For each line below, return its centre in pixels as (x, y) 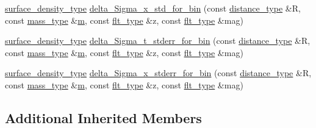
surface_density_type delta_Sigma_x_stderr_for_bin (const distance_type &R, (158, 73)
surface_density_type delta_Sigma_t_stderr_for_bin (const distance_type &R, (158, 41)
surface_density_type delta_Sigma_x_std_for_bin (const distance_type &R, (153, 8)
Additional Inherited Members (103, 117)
